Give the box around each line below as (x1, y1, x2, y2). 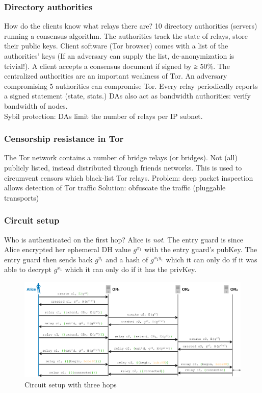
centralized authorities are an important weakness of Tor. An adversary (4, 70, 227, 81)
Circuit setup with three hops (24, 379, 117, 389)
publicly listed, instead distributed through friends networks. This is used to (4, 162, 242, 173)
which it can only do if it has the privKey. (65, 264, 197, 275)
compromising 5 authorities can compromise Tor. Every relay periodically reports (4, 80, 258, 91)
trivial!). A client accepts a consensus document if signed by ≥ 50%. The (4, 60, 230, 71)
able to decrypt (4, 264, 51, 275)
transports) (4, 192, 39, 203)
